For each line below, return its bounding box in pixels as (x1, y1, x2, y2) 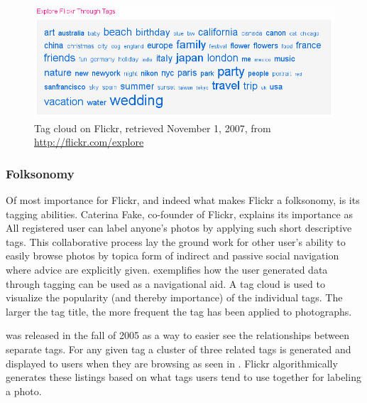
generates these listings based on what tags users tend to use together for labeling (6, 370, 361, 385)
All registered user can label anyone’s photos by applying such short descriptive (6, 220, 352, 235)
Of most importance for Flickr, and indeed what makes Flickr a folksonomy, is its (6, 193, 360, 208)
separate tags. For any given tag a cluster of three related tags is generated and (6, 341, 351, 356)
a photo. (6, 383, 42, 398)
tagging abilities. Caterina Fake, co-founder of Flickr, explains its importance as (6, 206, 353, 221)
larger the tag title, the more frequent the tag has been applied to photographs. (6, 303, 352, 318)
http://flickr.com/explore (34, 134, 144, 149)
